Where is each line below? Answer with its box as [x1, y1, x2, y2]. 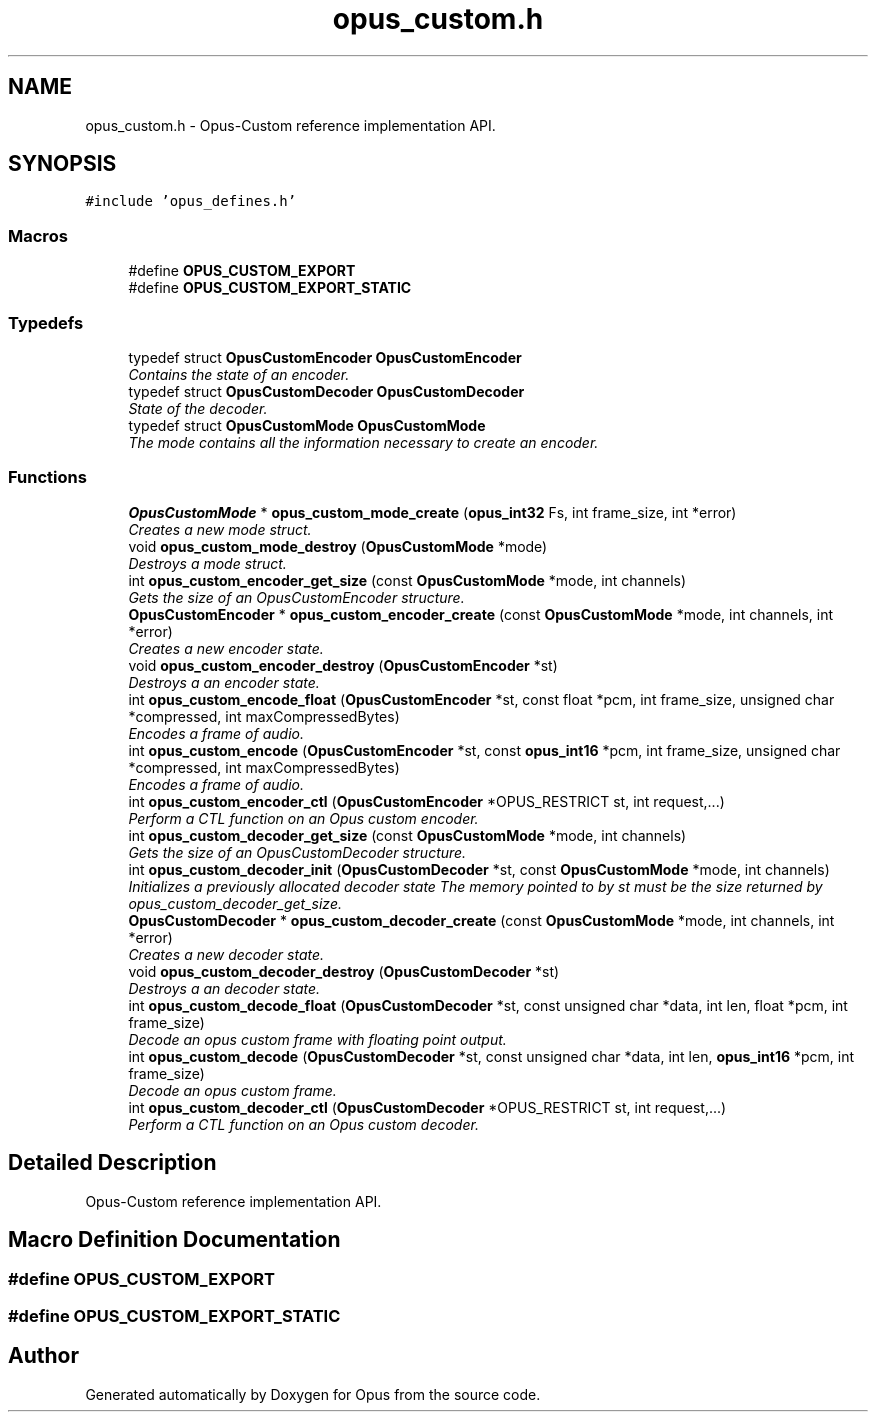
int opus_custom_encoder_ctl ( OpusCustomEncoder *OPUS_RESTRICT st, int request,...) [128, 792, 725, 810]
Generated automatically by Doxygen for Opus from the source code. [85, 1385, 541, 1403]
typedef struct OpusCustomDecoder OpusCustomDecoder [128, 382, 525, 400]
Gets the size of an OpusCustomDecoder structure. [128, 843, 467, 861]
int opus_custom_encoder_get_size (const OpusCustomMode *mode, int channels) [128, 571, 687, 589]
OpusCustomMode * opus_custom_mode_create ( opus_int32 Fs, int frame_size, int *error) [128, 503, 737, 521]
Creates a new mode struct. [128, 520, 312, 538]
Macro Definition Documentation [8, 1226, 341, 1252]
